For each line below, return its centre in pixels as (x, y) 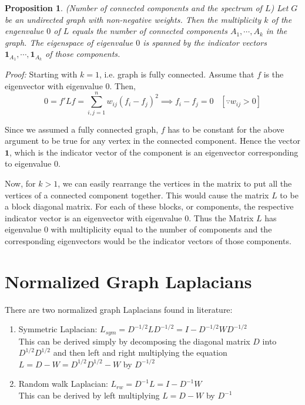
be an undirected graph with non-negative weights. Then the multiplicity (133, 19)
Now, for (20, 183)
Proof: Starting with (41, 74)
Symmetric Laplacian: (58, 329)
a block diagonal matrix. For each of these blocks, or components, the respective (149, 206)
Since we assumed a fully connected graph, (82, 129)
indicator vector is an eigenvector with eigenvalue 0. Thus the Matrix (129, 217)
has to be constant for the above (226, 129)
